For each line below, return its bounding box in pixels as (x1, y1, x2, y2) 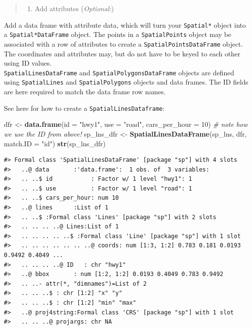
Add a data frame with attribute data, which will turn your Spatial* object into (4, 19, 246, 30)
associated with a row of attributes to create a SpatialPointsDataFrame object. (4, 38, 243, 49)
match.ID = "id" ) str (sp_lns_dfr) (4, 138, 106, 148)
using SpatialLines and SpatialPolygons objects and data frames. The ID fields (4, 77, 249, 87)
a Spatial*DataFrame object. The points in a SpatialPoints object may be (4, 29, 232, 39)
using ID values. (4, 58, 52, 68)
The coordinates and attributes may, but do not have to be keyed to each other (4, 48, 240, 58)
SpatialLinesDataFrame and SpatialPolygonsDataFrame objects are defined (4, 67, 234, 77)
